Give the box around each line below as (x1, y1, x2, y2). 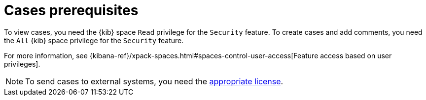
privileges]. (4, 59, 40, 68)
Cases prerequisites (4, 2, 139, 19)
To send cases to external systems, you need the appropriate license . (25, 76, 284, 86)
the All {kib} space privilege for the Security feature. (4, 36, 184, 45)
